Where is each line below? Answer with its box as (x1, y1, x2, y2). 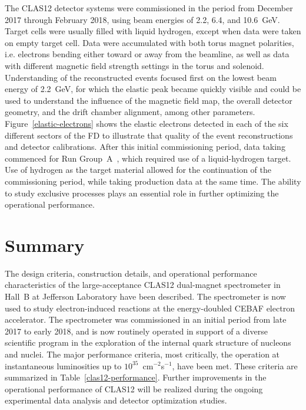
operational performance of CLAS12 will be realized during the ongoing (5, 382, 263, 395)
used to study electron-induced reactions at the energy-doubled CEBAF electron (5, 301, 295, 314)
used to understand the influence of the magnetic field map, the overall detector (5, 94, 292, 106)
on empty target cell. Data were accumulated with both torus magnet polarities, (5, 36, 294, 48)
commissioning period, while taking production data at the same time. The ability (5, 175, 301, 187)
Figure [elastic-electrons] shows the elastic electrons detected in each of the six (5, 117, 288, 129)
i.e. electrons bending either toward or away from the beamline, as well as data (5, 48, 290, 60)
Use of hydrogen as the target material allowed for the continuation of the (5, 163, 271, 176)
